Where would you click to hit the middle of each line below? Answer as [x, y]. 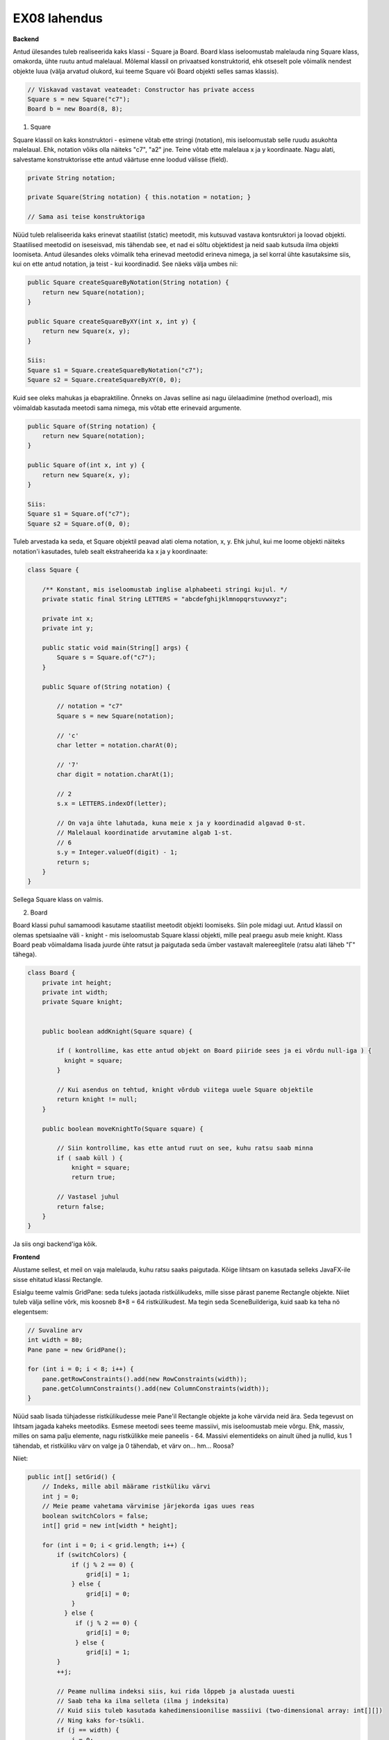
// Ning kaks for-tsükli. [101, 1720]
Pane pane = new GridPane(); [77, 1350]
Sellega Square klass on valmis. [58, 900]
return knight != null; [97, 1099]
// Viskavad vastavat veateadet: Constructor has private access [141, 89]
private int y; [68, 628]
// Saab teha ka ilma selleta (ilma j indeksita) [143, 1701]
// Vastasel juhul [88, 1197]
